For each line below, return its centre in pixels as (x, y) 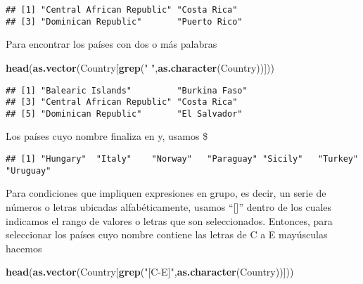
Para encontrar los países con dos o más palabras (112, 44)
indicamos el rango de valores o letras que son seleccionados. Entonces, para (169, 220)
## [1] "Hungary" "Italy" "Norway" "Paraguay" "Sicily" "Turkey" (182, 159)
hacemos (24, 248)
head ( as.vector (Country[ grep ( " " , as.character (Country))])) (140, 67)
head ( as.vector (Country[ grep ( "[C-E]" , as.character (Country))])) (150, 272)
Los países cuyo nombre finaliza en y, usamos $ (107, 136)
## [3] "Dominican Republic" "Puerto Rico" (124, 21)
